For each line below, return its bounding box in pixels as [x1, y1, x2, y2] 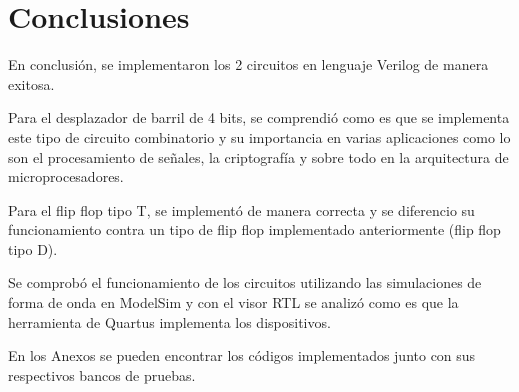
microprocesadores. [8, 166, 124, 187]
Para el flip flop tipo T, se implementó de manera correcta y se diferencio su [8, 199, 475, 220]
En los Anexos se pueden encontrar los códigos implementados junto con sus [8, 345, 476, 366]
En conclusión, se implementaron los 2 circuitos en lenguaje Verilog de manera [8, 54, 489, 75]
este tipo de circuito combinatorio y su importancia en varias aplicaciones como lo [8, 126, 511, 147]
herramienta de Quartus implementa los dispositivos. [8, 311, 331, 332]
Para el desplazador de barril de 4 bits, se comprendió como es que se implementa [8, 107, 510, 128]
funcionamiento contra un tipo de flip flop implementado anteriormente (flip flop [8, 219, 501, 240]
